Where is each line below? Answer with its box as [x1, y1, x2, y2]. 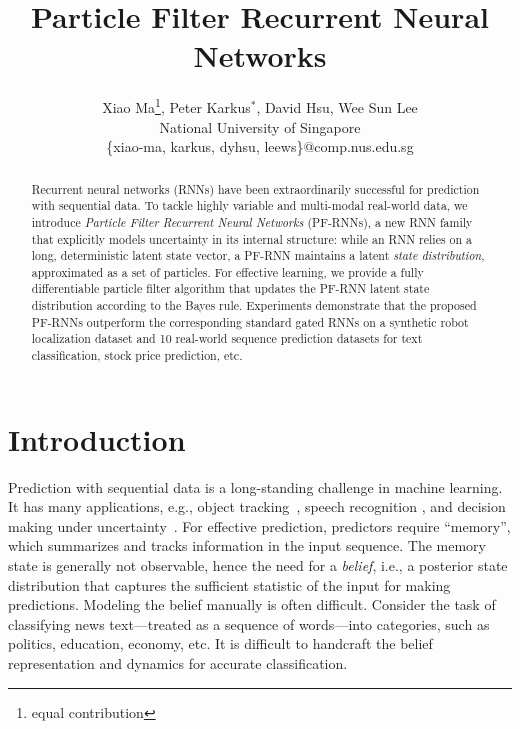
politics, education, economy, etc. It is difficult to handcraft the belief [8, 633, 433, 654]
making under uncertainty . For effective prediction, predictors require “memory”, [8, 515, 511, 536]
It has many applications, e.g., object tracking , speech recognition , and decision [8, 496, 506, 517]
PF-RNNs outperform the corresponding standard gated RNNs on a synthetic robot [31, 313, 469, 330]
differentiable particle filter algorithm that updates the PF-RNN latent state [31, 280, 430, 297]
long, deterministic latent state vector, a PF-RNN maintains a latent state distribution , [31, 247, 485, 264]
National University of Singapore [159, 116, 361, 137]
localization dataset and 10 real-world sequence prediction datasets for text [31, 330, 423, 347]
